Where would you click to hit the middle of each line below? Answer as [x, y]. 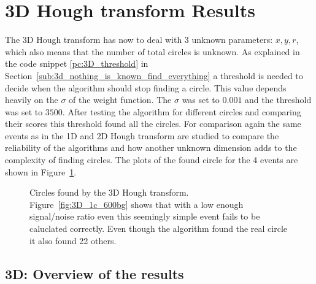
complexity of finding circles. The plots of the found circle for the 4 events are [152, 160]
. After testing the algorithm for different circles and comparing [182, 111]
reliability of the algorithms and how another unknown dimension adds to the [151, 148]
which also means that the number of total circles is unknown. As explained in [152, 51]
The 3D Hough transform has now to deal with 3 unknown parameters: [139, 40]
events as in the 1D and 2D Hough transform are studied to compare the [142, 135]
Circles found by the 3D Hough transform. [109, 192]
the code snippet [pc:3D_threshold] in [77, 63]
